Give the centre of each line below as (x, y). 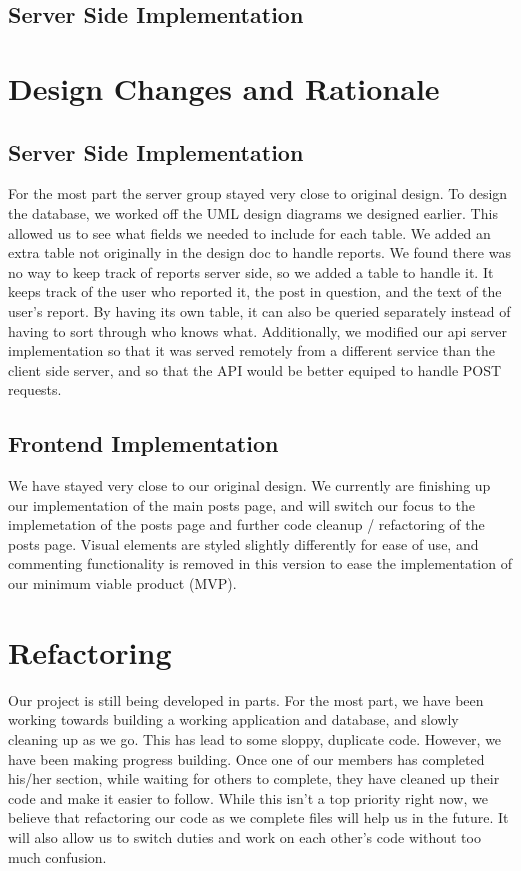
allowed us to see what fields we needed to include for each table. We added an (249, 232)
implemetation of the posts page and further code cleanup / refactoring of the (246, 524)
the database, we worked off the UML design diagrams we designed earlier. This (253, 212)
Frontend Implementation (143, 443)
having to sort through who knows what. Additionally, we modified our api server (258, 330)
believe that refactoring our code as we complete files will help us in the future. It (258, 817)
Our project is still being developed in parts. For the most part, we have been (246, 699)
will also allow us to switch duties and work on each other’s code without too (244, 836)
